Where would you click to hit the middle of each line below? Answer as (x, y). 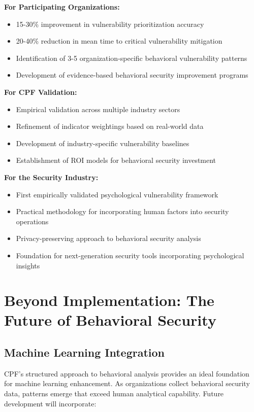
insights (28, 265)
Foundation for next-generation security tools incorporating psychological (130, 255)
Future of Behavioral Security (110, 320)
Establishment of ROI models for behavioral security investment (116, 160)
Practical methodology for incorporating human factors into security (122, 211)
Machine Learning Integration (85, 352)
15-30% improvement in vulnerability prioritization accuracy (110, 24)
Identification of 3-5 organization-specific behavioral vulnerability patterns (132, 58)
